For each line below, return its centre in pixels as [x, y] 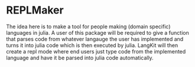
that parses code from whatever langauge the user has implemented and [95, 39]
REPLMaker [35, 10]
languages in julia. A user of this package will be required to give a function [97, 32]
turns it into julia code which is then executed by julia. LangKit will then [92, 45]
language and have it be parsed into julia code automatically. [80, 58]
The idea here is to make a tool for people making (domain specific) [88, 26]
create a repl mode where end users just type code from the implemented [96, 51]
